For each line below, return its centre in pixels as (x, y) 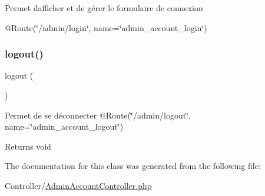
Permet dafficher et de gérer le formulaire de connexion (104, 8)
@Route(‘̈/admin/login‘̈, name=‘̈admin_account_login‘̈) (106, 27)
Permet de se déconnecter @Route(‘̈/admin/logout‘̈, (98, 115)
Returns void (28, 146)
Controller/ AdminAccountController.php (78, 185)
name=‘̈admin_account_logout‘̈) (64, 126)
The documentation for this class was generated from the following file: (133, 166)
